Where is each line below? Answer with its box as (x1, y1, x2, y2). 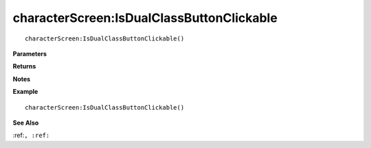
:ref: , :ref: (12, 131, 50, 140)
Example (12, 88, 38, 96)
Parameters (12, 49, 47, 58)
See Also (12, 119, 39, 127)
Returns (12, 62, 36, 71)
